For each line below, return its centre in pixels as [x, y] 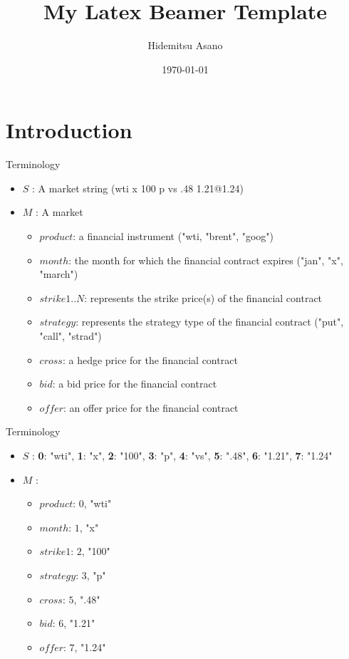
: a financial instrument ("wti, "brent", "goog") [173, 236]
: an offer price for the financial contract [151, 407]
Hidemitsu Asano [185, 45]
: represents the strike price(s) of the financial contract [203, 297]
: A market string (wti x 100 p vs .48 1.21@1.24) [138, 188]
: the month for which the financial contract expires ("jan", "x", [206, 260]
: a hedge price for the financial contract [150, 359]
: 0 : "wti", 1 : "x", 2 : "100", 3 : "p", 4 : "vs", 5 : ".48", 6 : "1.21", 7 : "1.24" [182, 455]
